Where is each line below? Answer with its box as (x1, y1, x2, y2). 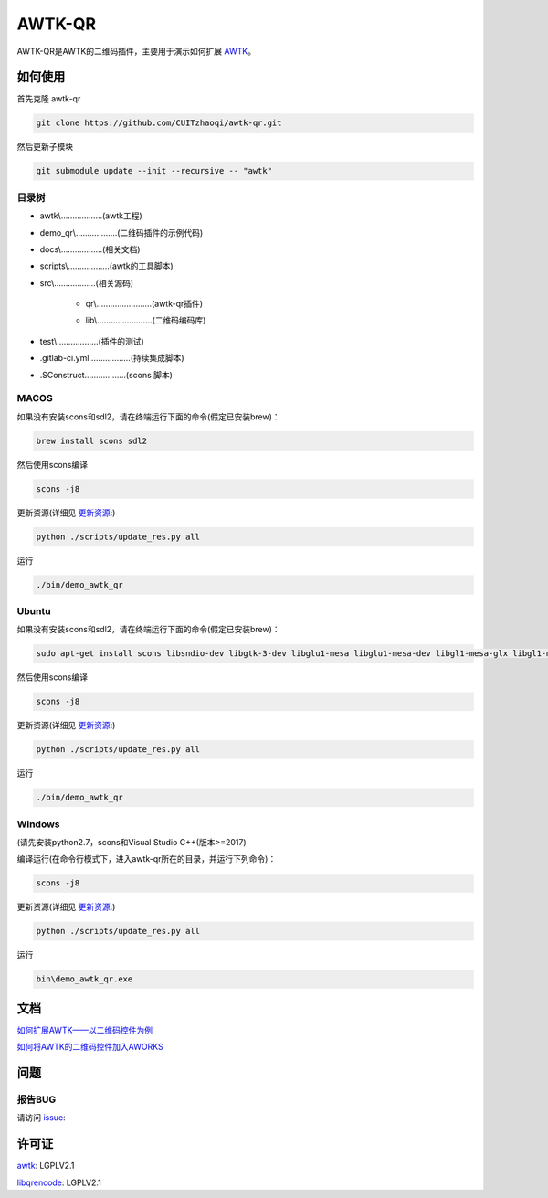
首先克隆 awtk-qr (16, 93, 81, 104)
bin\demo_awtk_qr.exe (36, 974, 133, 984)
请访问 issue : (16, 1112, 66, 1123)
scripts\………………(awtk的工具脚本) (39, 260, 174, 271)
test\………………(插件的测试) (39, 335, 145, 346)
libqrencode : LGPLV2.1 (16, 1177, 102, 1188)
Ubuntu (16, 605, 51, 618)
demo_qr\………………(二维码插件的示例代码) (39, 227, 204, 238)
